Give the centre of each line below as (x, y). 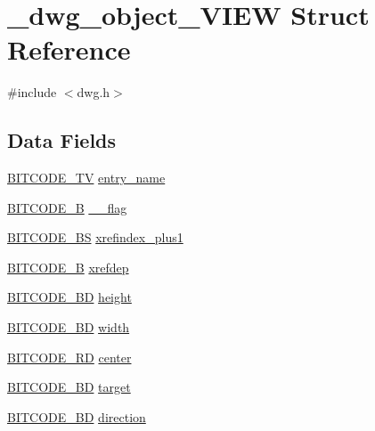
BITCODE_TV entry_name (86, 178)
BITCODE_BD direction (77, 416)
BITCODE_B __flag (67, 207)
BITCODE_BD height (69, 297)
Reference (69, 49)
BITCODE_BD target (69, 387)
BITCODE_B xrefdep (68, 267)
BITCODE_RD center (69, 357)
